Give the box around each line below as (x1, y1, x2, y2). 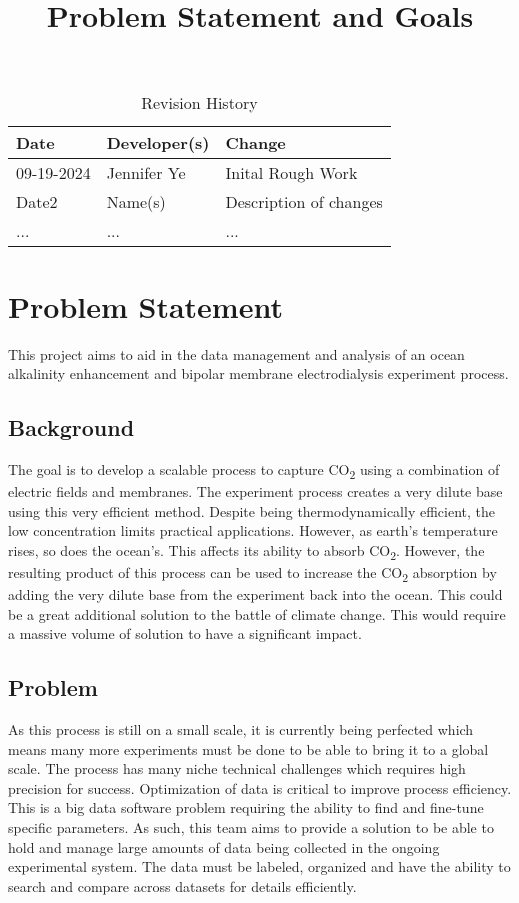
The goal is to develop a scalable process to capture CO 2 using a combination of (8, 458, 500, 482)
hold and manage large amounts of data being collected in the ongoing (8, 836, 440, 857)
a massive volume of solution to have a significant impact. (8, 623, 362, 644)
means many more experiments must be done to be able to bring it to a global (8, 738, 489, 759)
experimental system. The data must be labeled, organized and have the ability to (8, 856, 511, 877)
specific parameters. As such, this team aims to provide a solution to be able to (8, 817, 494, 837)
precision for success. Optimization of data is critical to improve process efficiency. (8, 777, 512, 798)
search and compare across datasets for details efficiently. (8, 875, 357, 896)
